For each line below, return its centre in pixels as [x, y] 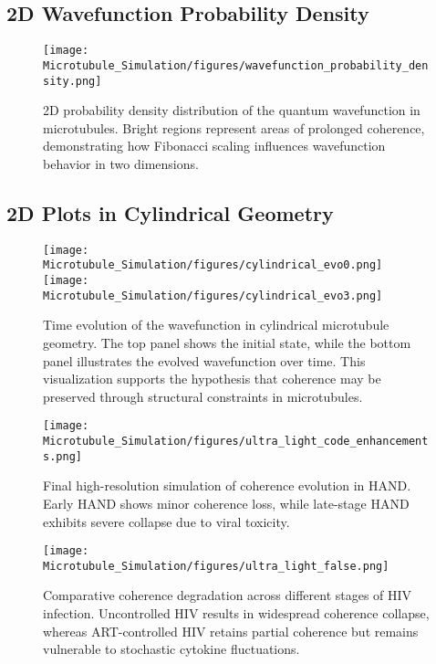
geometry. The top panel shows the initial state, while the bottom [227, 342]
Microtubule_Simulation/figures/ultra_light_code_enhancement [236, 441]
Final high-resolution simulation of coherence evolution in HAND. [227, 485]
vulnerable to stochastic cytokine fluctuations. [171, 649]
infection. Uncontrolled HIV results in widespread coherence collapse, [236, 613]
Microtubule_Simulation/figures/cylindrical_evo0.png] [213, 265]
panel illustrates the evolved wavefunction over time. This [204, 360]
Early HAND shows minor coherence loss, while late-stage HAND [226, 503]
